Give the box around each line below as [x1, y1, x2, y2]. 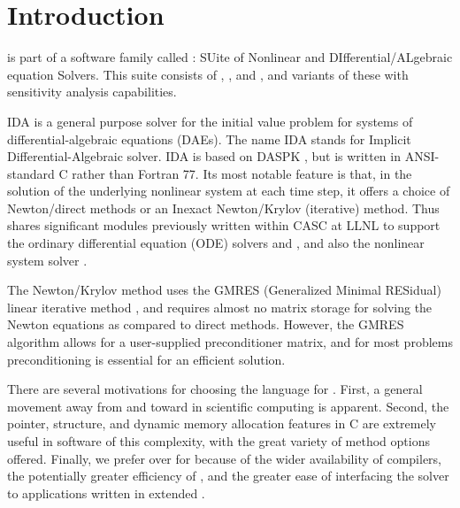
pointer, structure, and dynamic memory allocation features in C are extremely [7, 414, 436, 433]
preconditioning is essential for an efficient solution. [7, 350, 286, 368]
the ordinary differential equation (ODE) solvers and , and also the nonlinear [7, 234, 425, 252]
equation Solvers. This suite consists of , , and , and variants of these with [7, 65, 409, 83]
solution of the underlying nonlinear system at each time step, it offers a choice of [7, 181, 450, 200]
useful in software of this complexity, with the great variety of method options [7, 432, 430, 450]
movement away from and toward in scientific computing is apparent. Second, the [7, 396, 449, 415]
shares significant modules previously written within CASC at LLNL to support [7, 216, 441, 235]
